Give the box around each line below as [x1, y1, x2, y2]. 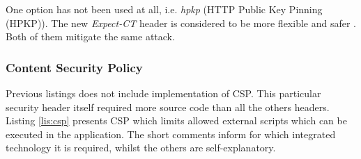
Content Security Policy [6, 58, 143, 76]
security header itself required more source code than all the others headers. [6, 99, 330, 114]
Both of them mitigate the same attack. [6, 29, 175, 44]
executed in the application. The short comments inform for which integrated [6, 126, 336, 141]
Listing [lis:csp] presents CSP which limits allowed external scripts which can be [6, 113, 347, 128]
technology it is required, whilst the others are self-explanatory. [6, 140, 276, 155]
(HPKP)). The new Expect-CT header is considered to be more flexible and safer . [6, 15, 356, 30]
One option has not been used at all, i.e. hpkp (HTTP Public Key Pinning [6, 2, 323, 16]
